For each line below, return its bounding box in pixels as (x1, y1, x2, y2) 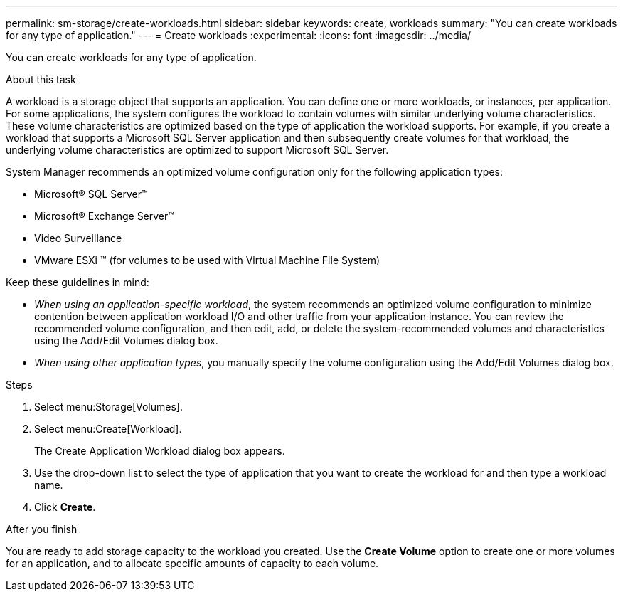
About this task (6, 73, 76, 85)
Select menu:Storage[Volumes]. (34, 401, 183, 413)
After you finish (6, 523, 78, 535)
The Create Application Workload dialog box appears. (34, 445, 285, 457)
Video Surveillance (34, 232, 122, 244)
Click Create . (34, 501, 96, 513)
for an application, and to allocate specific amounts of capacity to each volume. (6, 557, 379, 569)
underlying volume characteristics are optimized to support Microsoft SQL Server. (6, 144, 389, 156)
